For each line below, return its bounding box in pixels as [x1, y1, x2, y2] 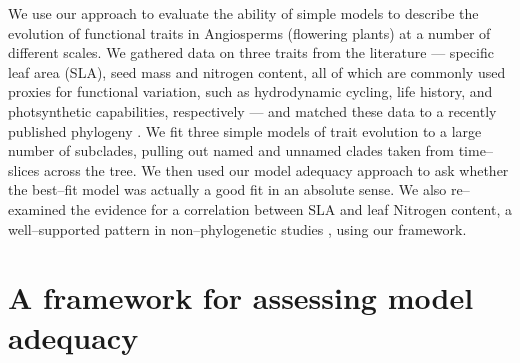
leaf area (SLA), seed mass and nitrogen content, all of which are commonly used [8, 61, 506, 82]
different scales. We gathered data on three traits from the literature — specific [8, 42, 494, 63]
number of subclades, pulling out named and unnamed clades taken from [8, 140, 455, 161]
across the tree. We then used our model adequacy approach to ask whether [43, 159, 509, 180]
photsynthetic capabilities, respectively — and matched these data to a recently [8, 100, 497, 121]
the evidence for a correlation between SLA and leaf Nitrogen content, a [70, 198, 512, 219]
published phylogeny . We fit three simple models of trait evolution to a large [8, 120, 482, 141]
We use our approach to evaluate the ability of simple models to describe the [8, 3, 479, 23]
